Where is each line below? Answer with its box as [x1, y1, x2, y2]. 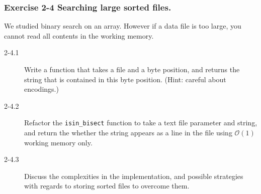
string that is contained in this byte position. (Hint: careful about [24, 74, 226, 84]
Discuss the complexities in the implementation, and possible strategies [24, 170, 243, 181]
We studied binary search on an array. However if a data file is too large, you [4, 21, 241, 31]
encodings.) [24, 84, 59, 94]
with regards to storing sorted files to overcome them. [24, 180, 190, 191]
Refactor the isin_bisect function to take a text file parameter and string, [24, 117, 257, 128]
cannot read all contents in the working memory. [4, 30, 154, 41]
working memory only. [24, 137, 93, 147]
